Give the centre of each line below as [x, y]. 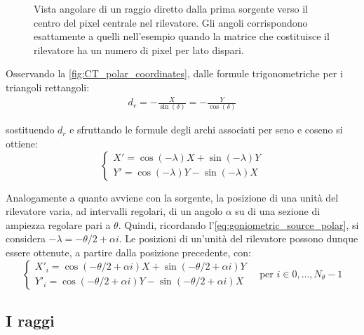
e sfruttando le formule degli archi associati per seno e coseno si [206, 130]
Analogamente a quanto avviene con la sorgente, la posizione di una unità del [172, 197]
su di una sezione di [278, 211]
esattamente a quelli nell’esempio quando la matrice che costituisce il [182, 36]
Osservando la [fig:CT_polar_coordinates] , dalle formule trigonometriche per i [174, 73]
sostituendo [30, 130]
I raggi [30, 321]
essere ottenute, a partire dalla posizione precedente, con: [128, 252]
